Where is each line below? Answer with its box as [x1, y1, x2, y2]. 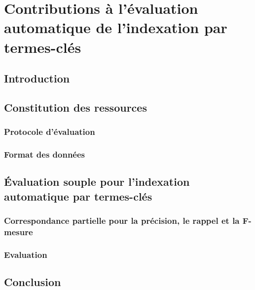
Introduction [4, 71, 70, 86]
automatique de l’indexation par [4, 17, 227, 38]
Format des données [4, 148, 85, 161]
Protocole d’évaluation [4, 125, 95, 138]
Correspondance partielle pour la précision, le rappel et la [4, 214, 240, 227]
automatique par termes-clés [4, 188, 152, 204]
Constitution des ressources [4, 99, 147, 115]
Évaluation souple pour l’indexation [4, 174, 190, 189]
